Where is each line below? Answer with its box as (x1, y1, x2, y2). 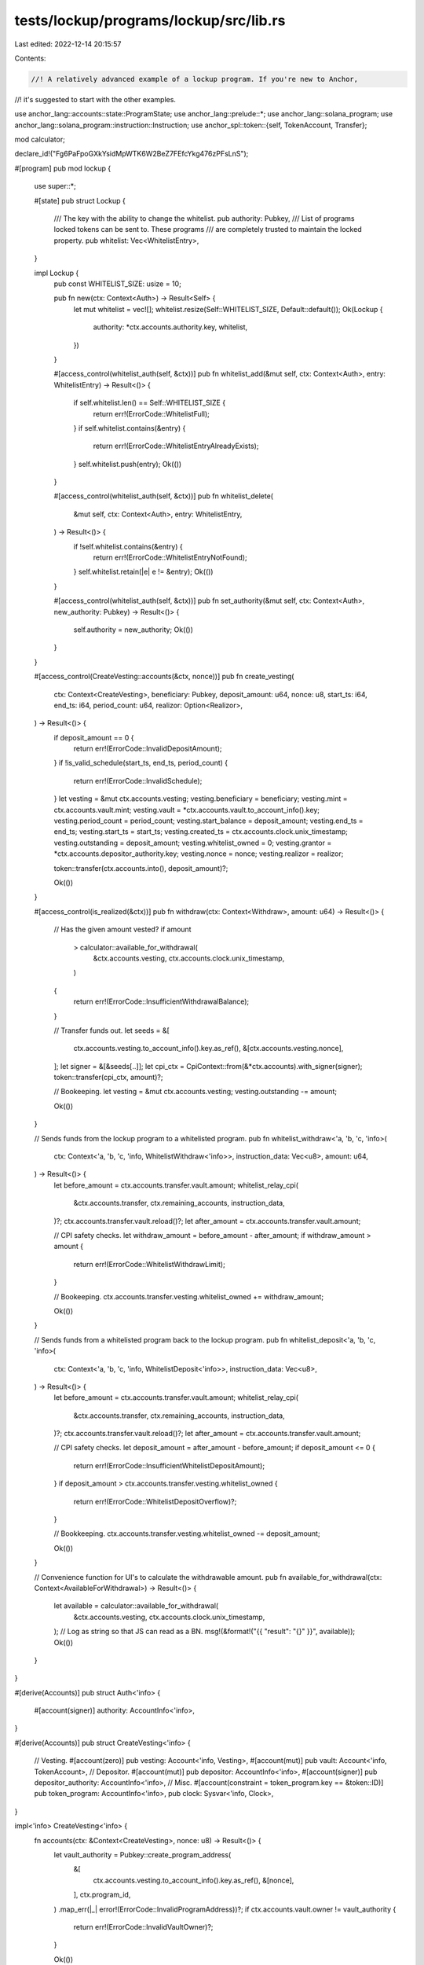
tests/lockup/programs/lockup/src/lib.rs (14, 12, 286, 29)
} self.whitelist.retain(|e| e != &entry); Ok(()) (73, 567, 214, 577)
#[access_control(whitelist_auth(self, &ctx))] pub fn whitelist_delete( (53, 491, 274, 501)
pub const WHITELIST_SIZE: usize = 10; (53, 279, 182, 288)
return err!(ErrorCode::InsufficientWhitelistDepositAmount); (73, 1460, 265, 1470)
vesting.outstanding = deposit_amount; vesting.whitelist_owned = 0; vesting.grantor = (53, 838, 332, 847)
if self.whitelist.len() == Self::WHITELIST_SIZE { (73, 398, 226, 408)
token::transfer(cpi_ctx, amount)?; (53, 1073, 163, 1082)
